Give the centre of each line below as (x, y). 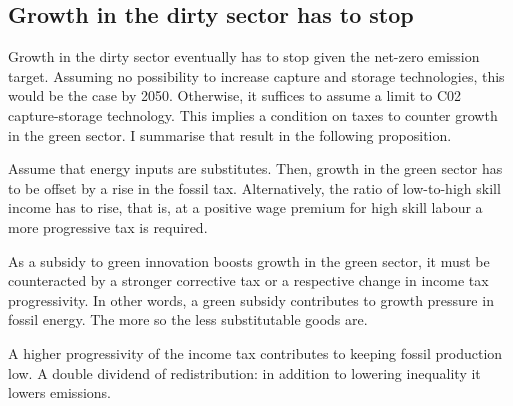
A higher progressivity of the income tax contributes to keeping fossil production (255, 352)
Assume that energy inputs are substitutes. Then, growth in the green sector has (255, 168)
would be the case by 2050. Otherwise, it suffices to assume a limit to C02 (235, 95)
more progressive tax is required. (108, 226)
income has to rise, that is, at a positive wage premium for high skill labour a (245, 207)
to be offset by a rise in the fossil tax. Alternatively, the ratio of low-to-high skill (254, 187)
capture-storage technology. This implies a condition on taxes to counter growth (253, 114)
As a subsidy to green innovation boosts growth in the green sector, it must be (249, 260)
